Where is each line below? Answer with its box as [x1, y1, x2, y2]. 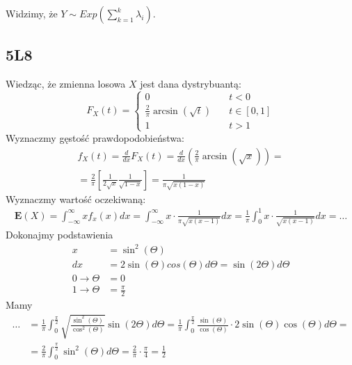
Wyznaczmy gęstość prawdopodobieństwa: [6, 130, 184, 145]
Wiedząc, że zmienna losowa [6, 76, 126, 91]
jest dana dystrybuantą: [140, 76, 241, 91]
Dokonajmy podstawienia [6, 227, 113, 242]
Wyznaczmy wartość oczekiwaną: [6, 191, 146, 206]
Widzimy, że [6, 6, 58, 20]
